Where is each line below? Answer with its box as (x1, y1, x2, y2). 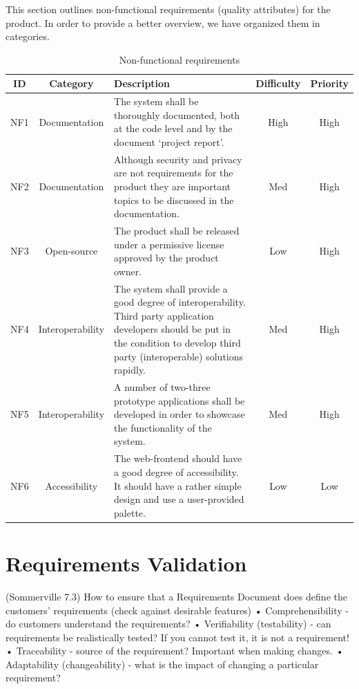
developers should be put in (114, 322, 231, 336)
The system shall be (114, 94, 199, 109)
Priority (310, 76, 349, 91)
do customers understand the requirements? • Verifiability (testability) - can (6, 616, 331, 631)
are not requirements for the (114, 165, 233, 180)
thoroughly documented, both (114, 107, 240, 122)
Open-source (45, 244, 98, 258)
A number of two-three (114, 380, 211, 394)
